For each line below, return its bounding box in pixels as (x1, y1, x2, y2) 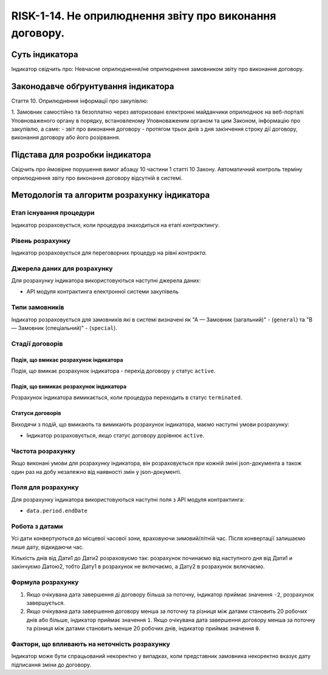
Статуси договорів (11, 409, 61, 417)
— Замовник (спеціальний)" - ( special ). (11, 324, 118, 331)
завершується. (26, 599, 65, 607)
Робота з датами (11, 522, 63, 530)
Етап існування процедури (11, 208, 95, 217)
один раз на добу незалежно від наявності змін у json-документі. (11, 468, 182, 475)
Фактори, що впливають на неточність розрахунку (11, 640, 170, 648)
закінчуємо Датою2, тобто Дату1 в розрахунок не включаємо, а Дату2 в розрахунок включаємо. (11, 563, 265, 570)
